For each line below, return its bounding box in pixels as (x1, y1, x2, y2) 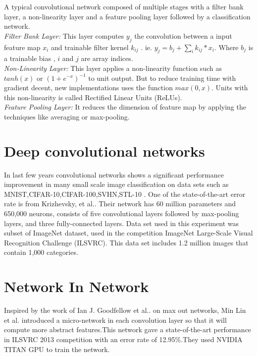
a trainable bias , (4, 53, 55, 63)
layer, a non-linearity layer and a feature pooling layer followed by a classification (4, 11, 251, 21)
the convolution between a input (134, 30, 232, 41)
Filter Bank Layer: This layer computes (4, 30, 124, 41)
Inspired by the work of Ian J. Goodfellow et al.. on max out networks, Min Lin (4, 305, 246, 315)
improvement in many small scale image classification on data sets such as (4, 179, 229, 189)
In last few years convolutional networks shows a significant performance (4, 169, 224, 179)
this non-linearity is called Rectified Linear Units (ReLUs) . (4, 92, 182, 102)
